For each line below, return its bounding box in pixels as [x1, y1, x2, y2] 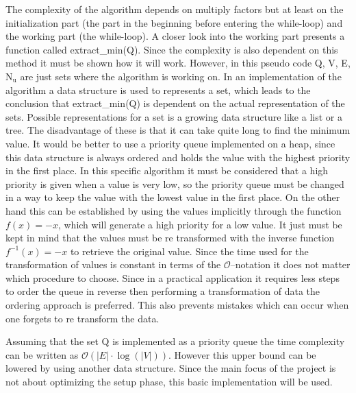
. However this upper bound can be [168, 347, 316, 361]
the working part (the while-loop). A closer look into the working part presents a [5, 29, 345, 43]
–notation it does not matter [230, 257, 351, 272]
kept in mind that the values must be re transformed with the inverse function [5, 230, 335, 245]
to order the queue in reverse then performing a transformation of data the [5, 284, 320, 298]
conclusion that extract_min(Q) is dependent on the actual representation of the [5, 96, 345, 110]
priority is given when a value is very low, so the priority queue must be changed [5, 176, 344, 191]
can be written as [5, 347, 79, 361]
